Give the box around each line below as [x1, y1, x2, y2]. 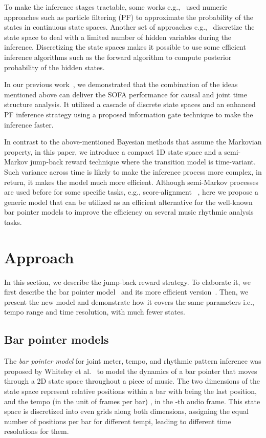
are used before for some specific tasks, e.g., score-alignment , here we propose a [4, 186, 258, 197]
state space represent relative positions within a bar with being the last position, [4, 385, 257, 396]
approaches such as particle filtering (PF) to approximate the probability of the [4, 11, 253, 22]
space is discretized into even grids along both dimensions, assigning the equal [4, 406, 249, 416]
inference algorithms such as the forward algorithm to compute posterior [4, 51, 232, 62]
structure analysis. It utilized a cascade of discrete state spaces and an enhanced [4, 99, 256, 110]
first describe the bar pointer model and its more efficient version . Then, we [4, 286, 249, 297]
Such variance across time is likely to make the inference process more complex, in [4, 166, 262, 177]
